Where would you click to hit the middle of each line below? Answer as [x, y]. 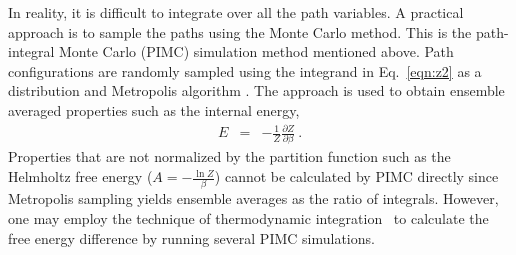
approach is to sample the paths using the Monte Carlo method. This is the [240, 31]
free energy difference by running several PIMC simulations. [191, 237]
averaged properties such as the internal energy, [154, 109]
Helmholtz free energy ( [80, 176]
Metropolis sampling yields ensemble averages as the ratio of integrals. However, [253, 198]
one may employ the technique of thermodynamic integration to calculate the [248, 217]
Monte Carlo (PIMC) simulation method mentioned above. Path [256, 51]
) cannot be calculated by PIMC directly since [356, 176]
